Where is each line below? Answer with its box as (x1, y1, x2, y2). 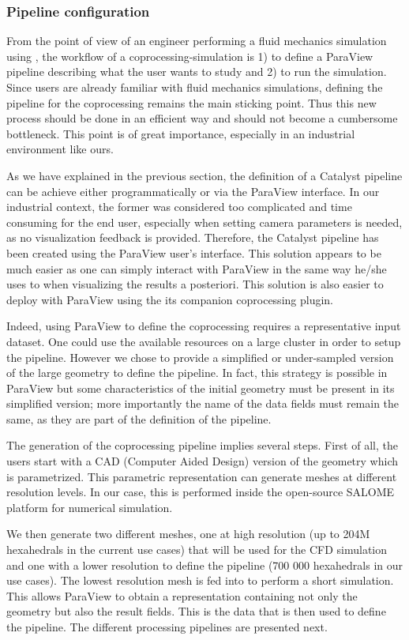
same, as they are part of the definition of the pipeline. (6, 410, 272, 427)
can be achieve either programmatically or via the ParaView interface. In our (6, 183, 380, 199)
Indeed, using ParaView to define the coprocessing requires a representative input (6, 318, 401, 334)
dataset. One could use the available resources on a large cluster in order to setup (6, 333, 401, 349)
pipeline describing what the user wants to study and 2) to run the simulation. (6, 63, 387, 80)
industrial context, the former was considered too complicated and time (6, 198, 352, 215)
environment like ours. (6, 141, 114, 157)
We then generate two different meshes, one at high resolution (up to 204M (6, 525, 370, 542)
